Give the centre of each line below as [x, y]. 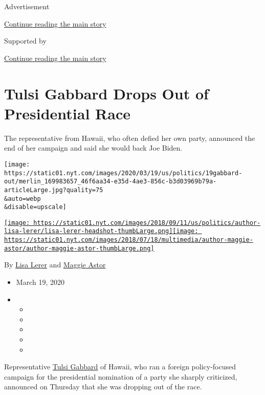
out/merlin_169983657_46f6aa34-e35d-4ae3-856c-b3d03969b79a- [111, 182]
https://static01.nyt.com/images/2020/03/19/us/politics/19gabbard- [123, 173]
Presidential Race [67, 113]
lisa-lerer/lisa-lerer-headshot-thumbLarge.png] [89, 231]
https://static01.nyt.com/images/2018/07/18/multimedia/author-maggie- [129, 240]
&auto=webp [23, 199]
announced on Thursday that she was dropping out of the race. [103, 387]
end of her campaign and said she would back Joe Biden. [93, 148]
